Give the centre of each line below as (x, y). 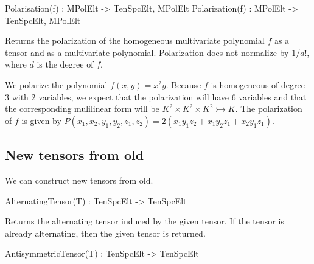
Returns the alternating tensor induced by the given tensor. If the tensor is (145, 221)
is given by (41, 120)
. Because (183, 84)
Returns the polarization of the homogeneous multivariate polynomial (135, 40)
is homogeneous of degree (258, 84)
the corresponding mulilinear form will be (82, 109)
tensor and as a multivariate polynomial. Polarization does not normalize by (147, 52)
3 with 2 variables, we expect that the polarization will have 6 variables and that (156, 96)
